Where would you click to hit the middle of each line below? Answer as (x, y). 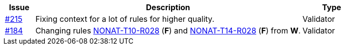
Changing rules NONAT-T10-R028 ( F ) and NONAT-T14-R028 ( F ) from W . (168, 31)
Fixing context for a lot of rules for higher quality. (125, 19)
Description (168, 7)
